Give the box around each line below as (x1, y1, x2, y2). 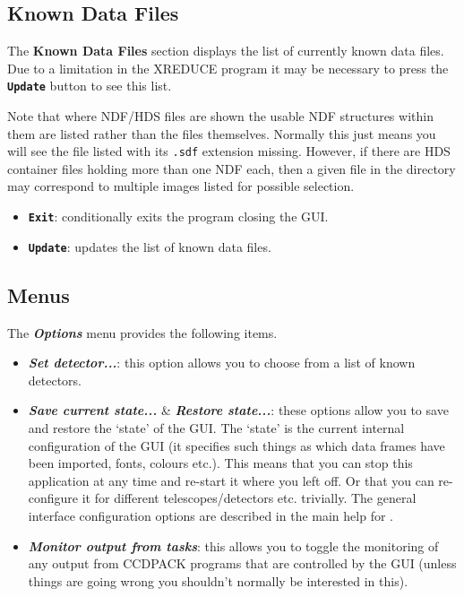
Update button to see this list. (7, 76, 172, 95)
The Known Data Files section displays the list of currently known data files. (7, 41, 444, 60)
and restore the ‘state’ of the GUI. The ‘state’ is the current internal (28, 418, 405, 437)
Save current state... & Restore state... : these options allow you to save (28, 401, 449, 420)
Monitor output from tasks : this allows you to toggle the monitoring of (28, 536, 439, 555)
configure (28, 489, 79, 507)
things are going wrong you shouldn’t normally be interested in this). (28, 571, 408, 590)
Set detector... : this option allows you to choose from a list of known (28, 353, 416, 372)
